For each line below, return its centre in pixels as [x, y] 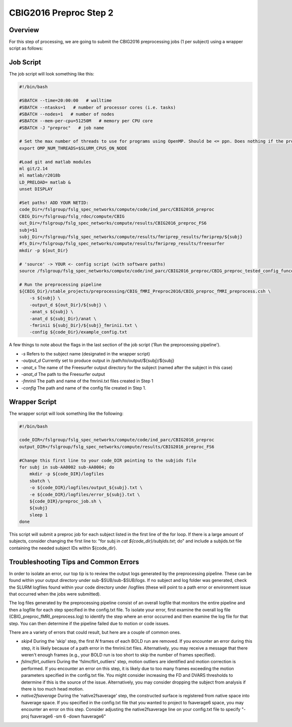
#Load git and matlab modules [55, 162]
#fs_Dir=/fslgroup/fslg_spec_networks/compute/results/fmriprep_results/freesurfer [122, 244]
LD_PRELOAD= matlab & [45, 182]
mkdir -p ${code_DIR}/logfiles [67, 474]
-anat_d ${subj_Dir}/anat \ [63, 318]
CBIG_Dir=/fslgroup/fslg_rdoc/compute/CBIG [72, 216]
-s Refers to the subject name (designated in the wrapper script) [86, 354]
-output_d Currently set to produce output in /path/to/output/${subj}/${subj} [98, 361]
